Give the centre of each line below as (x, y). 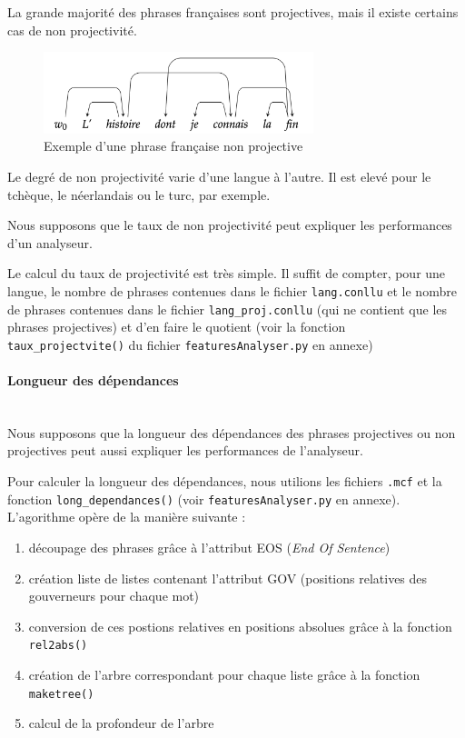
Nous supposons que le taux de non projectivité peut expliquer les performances (230, 225)
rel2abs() (58, 646)
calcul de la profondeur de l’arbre (121, 723)
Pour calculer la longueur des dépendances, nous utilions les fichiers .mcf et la (225, 481)
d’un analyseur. (50, 242)
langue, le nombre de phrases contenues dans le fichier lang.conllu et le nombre (232, 290)
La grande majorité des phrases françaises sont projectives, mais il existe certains (233, 12)
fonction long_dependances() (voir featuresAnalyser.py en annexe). (204, 499)
